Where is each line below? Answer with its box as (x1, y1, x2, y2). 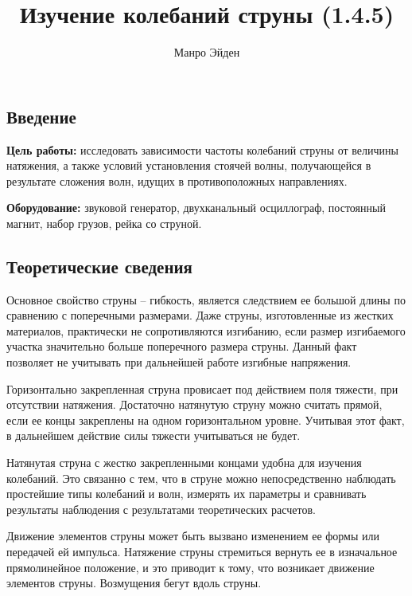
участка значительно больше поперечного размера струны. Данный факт (6, 338, 357, 355)
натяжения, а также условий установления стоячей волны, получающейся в (6, 157, 371, 174)
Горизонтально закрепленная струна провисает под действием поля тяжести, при (6, 380, 398, 397)
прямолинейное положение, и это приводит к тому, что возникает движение (6, 559, 375, 575)
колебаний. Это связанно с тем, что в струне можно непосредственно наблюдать (6, 469, 396, 486)
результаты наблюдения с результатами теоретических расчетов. (6, 500, 316, 517)
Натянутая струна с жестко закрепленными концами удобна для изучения (6, 454, 362, 471)
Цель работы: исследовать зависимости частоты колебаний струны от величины (6, 141, 398, 158)
